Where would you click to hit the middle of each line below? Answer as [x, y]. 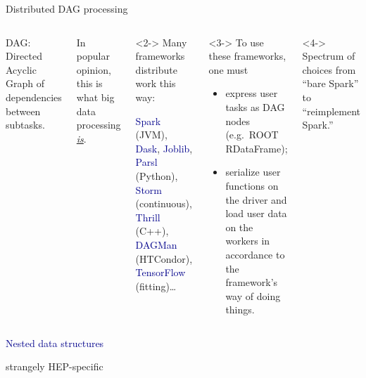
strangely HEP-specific [55, 366]
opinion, [94, 69]
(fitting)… [156, 286]
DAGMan [156, 244]
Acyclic [21, 69]
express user [252, 93]
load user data [256, 213]
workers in [248, 241]
